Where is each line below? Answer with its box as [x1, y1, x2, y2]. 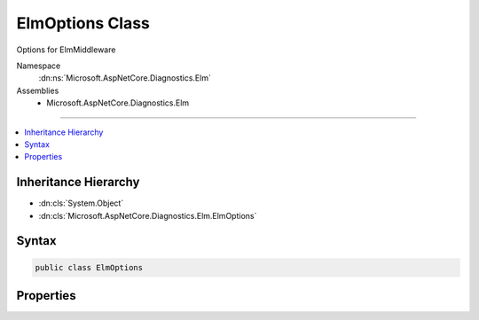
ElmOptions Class [16, 13, 151, 33]
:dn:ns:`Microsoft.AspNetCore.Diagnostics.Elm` [38, 73, 212, 83]
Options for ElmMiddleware [16, 44, 116, 55]
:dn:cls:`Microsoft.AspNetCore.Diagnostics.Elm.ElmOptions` [38, 210, 257, 221]
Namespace [16, 60, 61, 71]
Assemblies [16, 85, 59, 96]
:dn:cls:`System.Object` [38, 198, 124, 208]
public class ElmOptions [35, 262, 144, 272]
